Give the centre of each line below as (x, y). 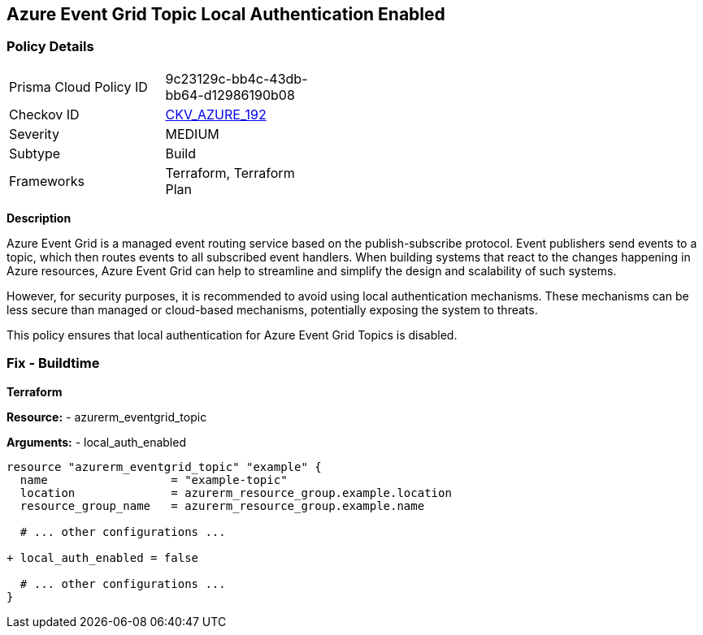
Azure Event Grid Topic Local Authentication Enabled (226, 14)
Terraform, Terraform (230, 173)
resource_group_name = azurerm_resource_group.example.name (222, 505)
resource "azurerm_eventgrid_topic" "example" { (164, 467)
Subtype (35, 153)
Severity (34, 134)
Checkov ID (44, 114)
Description (39, 218)
